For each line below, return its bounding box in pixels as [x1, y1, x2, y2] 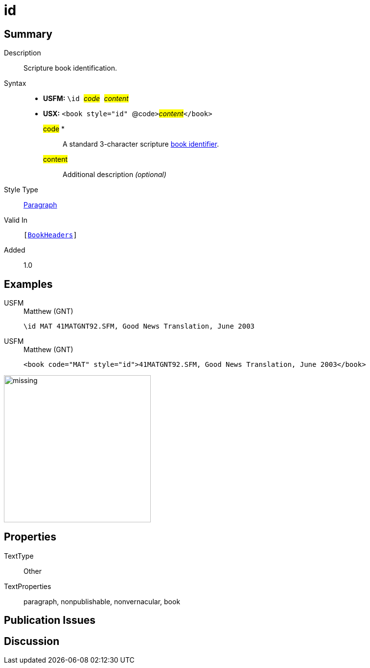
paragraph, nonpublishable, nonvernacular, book [23, 597, 181, 606]
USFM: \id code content [43, 94, 129, 103]
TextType [4, 551, 34, 560]
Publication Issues [4, 614, 96, 627]
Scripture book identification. [23, 64, 117, 73]
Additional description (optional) [63, 170, 166, 179]
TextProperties [4, 582, 51, 591]
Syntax [4, 79, 26, 88]
